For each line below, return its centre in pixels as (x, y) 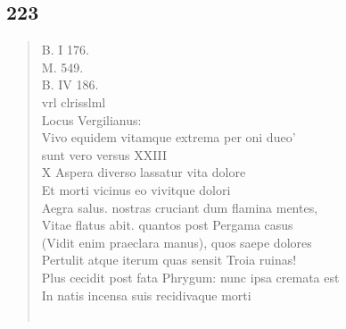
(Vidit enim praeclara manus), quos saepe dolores (177, 242)
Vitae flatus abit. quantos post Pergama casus (167, 225)
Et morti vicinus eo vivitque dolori (136, 189)
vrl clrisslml (74, 101)
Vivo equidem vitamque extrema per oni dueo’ (169, 137)
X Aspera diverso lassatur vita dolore (144, 172)
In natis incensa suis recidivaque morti (146, 295)
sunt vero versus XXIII (104, 154)
